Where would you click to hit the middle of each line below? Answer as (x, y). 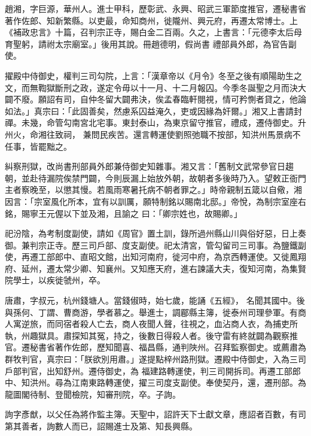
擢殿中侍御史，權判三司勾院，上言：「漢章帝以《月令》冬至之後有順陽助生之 (153, 75)
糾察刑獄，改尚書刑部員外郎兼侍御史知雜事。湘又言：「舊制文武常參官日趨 (149, 166)
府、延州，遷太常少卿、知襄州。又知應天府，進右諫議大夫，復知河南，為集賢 (155, 268)
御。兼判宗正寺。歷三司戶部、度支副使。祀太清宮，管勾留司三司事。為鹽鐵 (151, 245)
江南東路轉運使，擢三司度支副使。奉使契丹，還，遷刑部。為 (189, 382)
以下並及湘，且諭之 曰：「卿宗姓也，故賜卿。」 (153, 213)
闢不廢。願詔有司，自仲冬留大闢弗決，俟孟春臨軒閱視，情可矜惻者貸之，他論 (155, 99)
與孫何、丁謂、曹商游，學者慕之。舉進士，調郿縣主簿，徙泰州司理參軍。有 (151, 312)
